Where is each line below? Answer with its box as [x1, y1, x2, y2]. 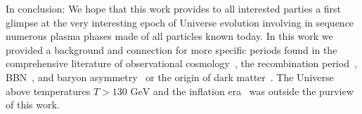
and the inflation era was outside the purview [153, 83, 354, 98]
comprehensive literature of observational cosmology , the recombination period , [6, 56, 357, 71]
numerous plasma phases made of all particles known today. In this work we [6, 29, 333, 43]
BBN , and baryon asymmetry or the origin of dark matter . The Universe [6, 69, 334, 84]
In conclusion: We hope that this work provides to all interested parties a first [6, 1, 342, 15]
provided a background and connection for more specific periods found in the [6, 42, 337, 57]
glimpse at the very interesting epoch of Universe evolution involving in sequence [6, 15, 354, 29]
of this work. [6, 97, 60, 112]
